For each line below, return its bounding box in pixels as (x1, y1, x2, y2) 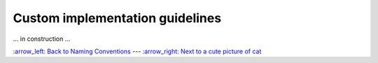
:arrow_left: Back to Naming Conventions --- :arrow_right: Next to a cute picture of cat (13, 47, 262, 55)
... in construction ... (13, 35, 71, 43)
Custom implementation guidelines (13, 10, 222, 26)
